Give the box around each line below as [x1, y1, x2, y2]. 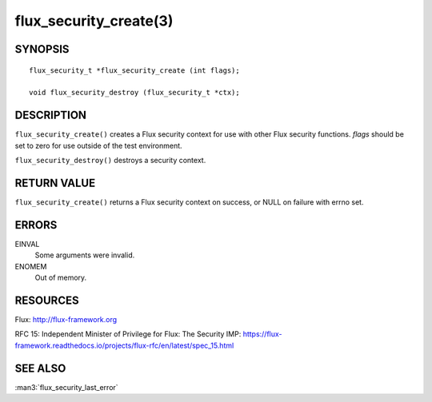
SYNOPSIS [14, 42, 70, 56]
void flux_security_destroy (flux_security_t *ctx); [29, 88, 240, 98]
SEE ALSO [14, 361, 66, 375]
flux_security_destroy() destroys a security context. [14, 156, 206, 165]
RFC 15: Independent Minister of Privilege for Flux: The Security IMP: [14, 329, 242, 339]
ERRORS [14, 218, 58, 232]
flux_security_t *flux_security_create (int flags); [29, 66, 240, 75]
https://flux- [242, 329, 283, 339]
